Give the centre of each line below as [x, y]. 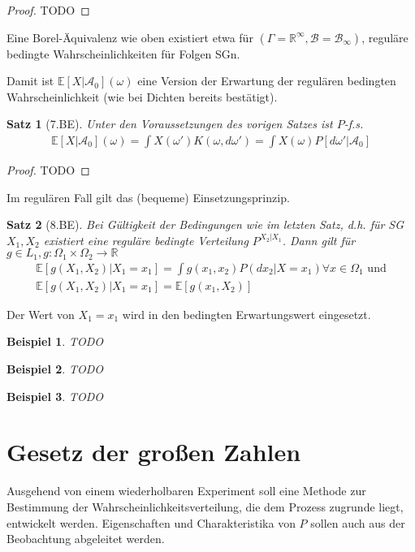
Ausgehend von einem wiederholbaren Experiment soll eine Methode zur [186, 491]
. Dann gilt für [319, 240]
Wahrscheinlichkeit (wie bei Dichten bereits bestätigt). [142, 96]
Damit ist [30, 81]
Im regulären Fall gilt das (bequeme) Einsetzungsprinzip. [148, 197]
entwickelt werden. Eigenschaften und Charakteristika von [151, 522]
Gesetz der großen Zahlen [154, 452]
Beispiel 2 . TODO [55, 369]
